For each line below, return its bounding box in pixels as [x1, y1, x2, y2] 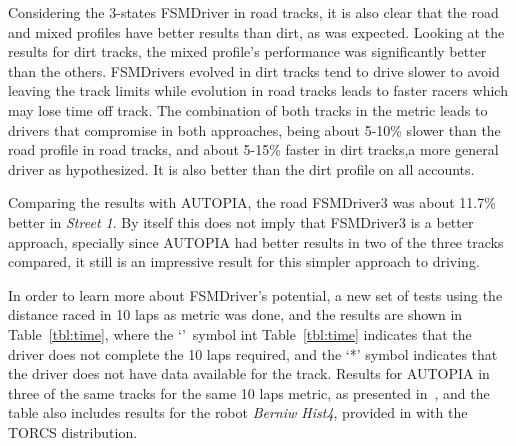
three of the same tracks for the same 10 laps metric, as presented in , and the [8, 382, 490, 403]
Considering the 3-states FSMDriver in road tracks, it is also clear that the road [8, 2, 499, 22]
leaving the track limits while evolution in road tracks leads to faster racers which [8, 80, 508, 101]
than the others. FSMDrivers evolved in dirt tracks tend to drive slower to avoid [8, 60, 500, 81]
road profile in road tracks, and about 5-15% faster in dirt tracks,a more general [8, 139, 499, 160]
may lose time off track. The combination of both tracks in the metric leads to [8, 99, 488, 120]
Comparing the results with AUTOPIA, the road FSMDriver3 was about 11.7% [8, 192, 496, 213]
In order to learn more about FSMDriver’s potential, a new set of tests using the [8, 284, 503, 305]
